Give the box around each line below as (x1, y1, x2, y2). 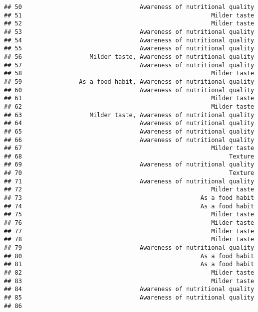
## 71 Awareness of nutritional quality (4, 177, 255, 185)
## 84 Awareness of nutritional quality (4, 286, 255, 293)
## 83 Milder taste (4, 277, 255, 285)
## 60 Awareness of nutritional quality (4, 86, 255, 94)
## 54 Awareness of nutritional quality (4, 36, 255, 44)
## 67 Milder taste (4, 145, 255, 152)
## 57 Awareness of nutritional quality (4, 61, 255, 69)
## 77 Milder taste (4, 227, 255, 235)
